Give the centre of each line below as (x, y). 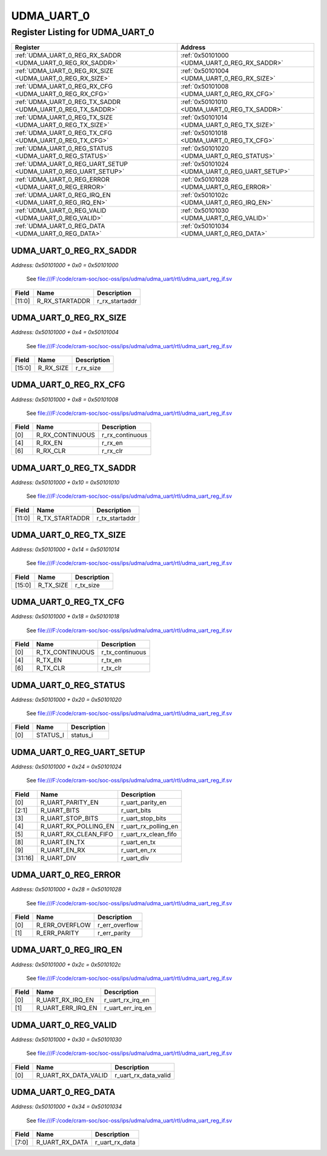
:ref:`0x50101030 (205, 211)
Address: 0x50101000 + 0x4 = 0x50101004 (65, 332)
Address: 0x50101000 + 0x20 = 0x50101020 (67, 699)
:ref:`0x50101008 (205, 87)
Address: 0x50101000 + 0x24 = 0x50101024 (67, 767)
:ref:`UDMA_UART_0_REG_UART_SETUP (71, 164)
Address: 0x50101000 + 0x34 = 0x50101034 (67, 1107)
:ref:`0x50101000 (205, 56)
